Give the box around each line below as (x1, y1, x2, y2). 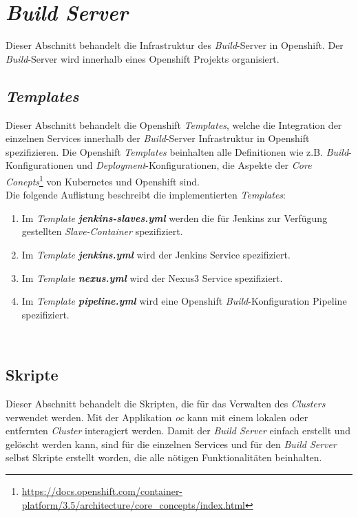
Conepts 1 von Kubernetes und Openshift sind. (6, 172, 200, 188)
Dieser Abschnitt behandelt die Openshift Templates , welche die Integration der (6, 117, 342, 132)
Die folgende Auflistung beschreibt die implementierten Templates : (6, 187, 286, 202)
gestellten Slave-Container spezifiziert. (21, 224, 183, 239)
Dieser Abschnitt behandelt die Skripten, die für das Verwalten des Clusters (6, 396, 326, 411)
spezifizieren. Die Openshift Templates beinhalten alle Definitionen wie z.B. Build (6, 144, 349, 159)
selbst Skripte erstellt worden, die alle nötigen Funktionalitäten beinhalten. (6, 450, 322, 465)
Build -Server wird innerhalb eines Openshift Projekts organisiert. (6, 51, 280, 65)
